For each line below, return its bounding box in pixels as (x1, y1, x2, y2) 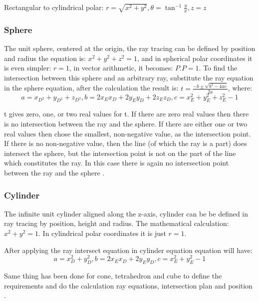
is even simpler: (4, 62, 51, 73)
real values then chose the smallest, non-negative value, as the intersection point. (4, 128, 251, 138)
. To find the (199, 62, 238, 73)
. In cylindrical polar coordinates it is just (38, 228, 166, 238)
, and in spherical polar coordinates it (137, 52, 253, 63)
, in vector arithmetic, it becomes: (69, 62, 173, 73)
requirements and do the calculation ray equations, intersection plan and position (4, 280, 253, 290)
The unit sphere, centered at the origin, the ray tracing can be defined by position (4, 43, 256, 53)
